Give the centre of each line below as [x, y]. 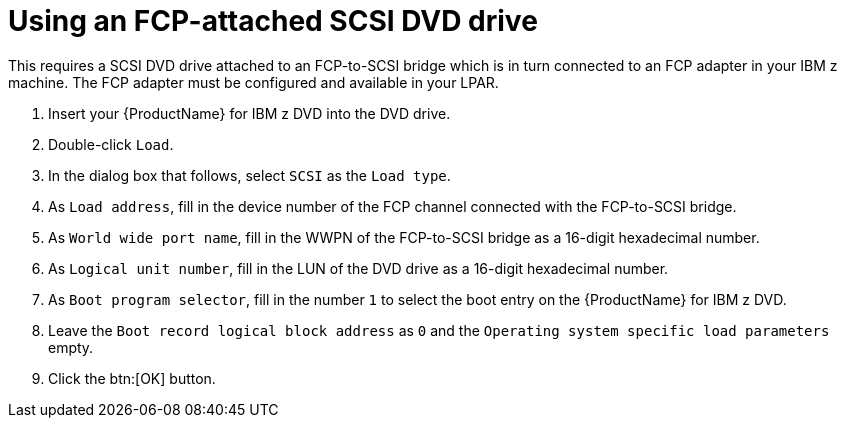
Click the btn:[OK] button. [132, 378]
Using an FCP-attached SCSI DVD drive [273, 21]
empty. [71, 347]
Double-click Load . [111, 144]
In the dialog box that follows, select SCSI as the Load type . [249, 175]
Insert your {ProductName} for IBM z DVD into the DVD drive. [249, 113]
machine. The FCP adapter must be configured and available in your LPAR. [253, 82]
